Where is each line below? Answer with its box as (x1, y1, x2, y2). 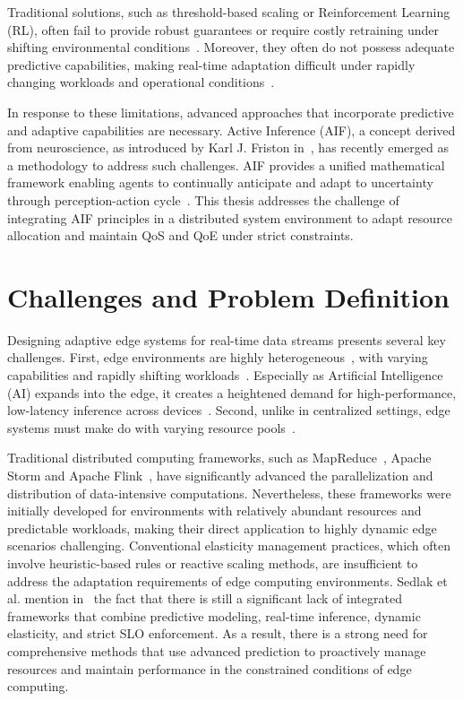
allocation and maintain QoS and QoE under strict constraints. (7, 226, 354, 245)
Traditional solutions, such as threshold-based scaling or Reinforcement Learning (7, 3, 450, 21)
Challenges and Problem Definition (7, 278, 450, 315)
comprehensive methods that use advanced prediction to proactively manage (7, 641, 426, 660)
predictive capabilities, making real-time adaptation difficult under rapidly (7, 55, 416, 74)
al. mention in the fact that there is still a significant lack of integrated (7, 589, 402, 608)
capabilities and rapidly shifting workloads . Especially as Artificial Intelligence (7, 366, 443, 385)
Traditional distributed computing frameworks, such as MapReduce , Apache (7, 448, 432, 467)
